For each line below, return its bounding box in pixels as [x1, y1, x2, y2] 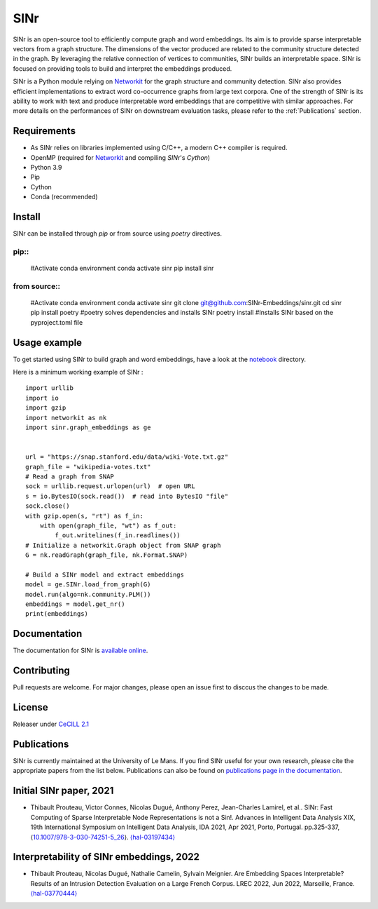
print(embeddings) [25, 610, 89, 618]
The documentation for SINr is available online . [13, 646, 148, 655]
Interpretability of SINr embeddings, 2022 [13, 851, 199, 863]
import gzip [25, 404, 66, 412]
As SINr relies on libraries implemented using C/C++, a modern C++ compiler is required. [30, 144, 288, 152]
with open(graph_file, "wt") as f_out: [39, 521, 177, 530]
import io [25, 393, 59, 402]
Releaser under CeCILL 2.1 [13, 720, 89, 729]
